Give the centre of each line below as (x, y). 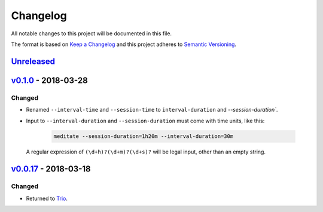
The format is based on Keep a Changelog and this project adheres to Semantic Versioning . (124, 44)
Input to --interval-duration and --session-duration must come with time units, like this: (145, 121)
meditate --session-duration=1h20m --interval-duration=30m (144, 136)
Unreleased (33, 61)
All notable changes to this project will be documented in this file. (92, 33)
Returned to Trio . (47, 198)
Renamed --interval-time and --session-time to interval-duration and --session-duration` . (152, 110)
